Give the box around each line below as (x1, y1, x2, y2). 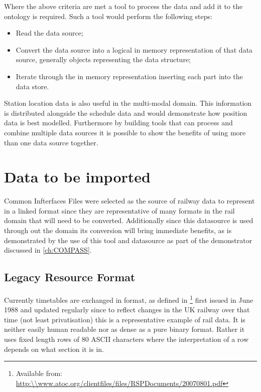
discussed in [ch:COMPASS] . (4, 245, 92, 255)
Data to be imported (4, 166, 151, 187)
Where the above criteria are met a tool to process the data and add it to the (4, 1, 243, 11)
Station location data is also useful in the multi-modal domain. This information (4, 98, 252, 108)
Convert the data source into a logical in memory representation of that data (16, 44, 253, 55)
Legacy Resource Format (4, 269, 136, 285)
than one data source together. (4, 137, 98, 147)
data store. (16, 81, 49, 91)
